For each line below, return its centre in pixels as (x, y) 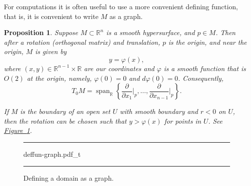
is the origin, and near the (208, 42)
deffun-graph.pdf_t (52, 154)
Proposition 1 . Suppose (41, 32)
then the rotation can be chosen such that (65, 121)
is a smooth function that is (205, 68)
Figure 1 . (18, 130)
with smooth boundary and (159, 111)
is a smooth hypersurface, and (150, 32)
